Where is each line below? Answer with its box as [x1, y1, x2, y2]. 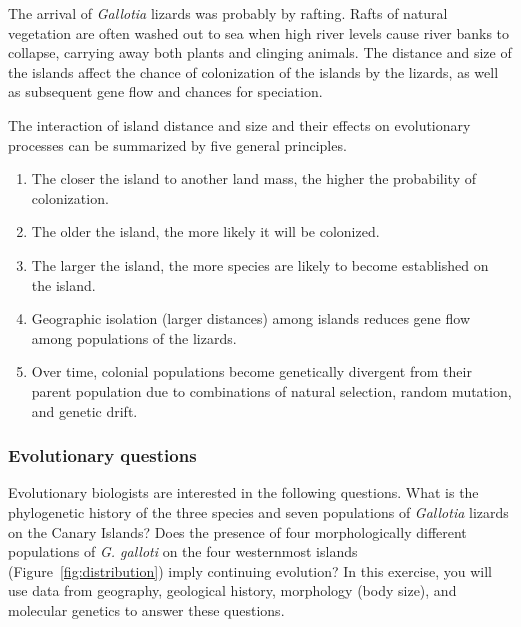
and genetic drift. [31, 400, 138, 421]
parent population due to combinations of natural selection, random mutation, [31, 380, 512, 401]
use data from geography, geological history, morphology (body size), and [8, 580, 457, 601]
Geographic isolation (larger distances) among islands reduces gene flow [31, 308, 470, 329]
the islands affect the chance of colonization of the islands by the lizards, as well [8, 61, 499, 82]
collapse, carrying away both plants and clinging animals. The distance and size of [8, 42, 512, 63]
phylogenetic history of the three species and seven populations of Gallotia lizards [8, 501, 509, 522]
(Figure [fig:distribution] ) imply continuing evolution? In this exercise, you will [8, 560, 493, 581]
